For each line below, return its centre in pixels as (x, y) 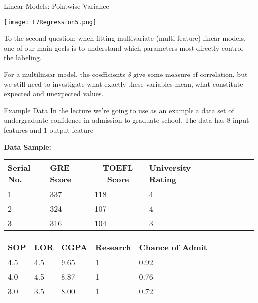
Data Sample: (28, 146)
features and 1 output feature (49, 130)
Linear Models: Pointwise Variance (57, 6)
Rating (163, 179)
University (170, 168)
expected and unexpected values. (54, 94)
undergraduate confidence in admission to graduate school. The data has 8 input (127, 120)
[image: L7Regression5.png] (50, 22)
